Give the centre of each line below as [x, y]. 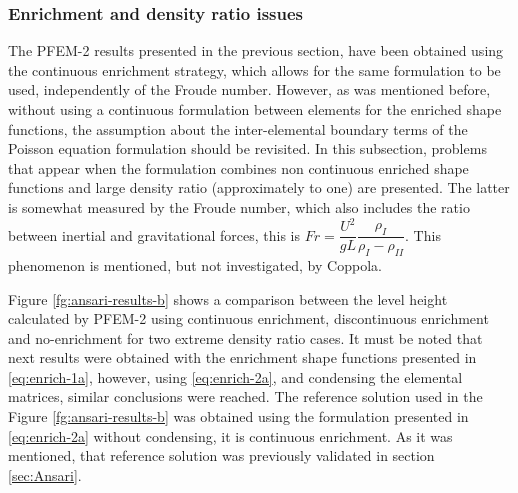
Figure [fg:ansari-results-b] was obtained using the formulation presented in [238, 416]
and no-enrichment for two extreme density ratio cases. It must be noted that [245, 337]
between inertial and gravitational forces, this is [154, 234]
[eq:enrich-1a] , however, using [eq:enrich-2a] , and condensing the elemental [235, 376]
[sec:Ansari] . [45, 474]
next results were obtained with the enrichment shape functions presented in [242, 357]
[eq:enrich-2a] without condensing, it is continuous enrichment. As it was [230, 435]
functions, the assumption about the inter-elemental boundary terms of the [238, 128]
